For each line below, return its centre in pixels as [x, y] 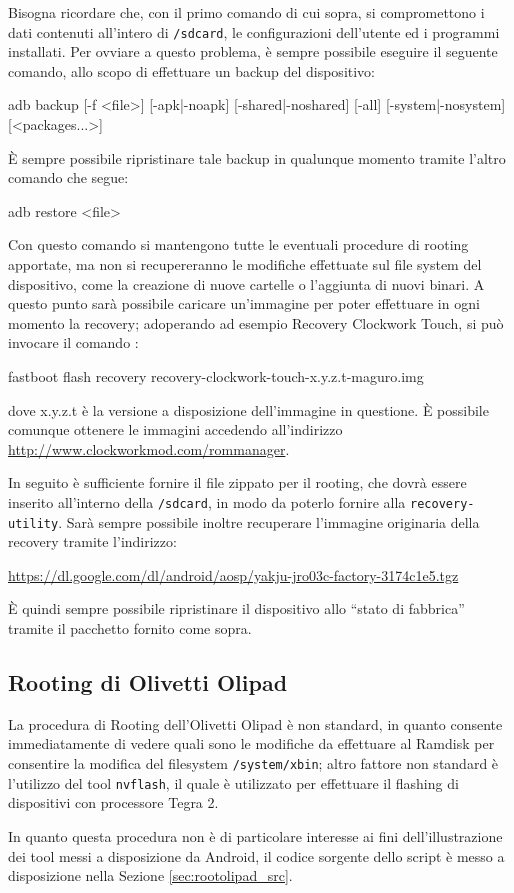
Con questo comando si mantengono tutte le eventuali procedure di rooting [238, 244]
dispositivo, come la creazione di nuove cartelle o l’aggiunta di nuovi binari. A [246, 283]
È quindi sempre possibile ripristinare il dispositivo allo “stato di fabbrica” [236, 608]
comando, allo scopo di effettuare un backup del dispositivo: [192, 70]
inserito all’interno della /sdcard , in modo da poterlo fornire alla [207, 501]
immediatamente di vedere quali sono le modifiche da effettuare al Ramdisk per [251, 743]
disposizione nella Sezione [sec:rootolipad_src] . [150, 875]
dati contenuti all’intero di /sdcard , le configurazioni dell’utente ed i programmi [254, 31]
